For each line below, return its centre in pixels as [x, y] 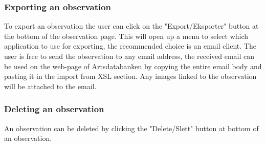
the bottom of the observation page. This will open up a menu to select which [126, 36]
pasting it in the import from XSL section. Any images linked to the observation [130, 76]
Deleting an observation [54, 109]
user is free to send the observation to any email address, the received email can [129, 56]
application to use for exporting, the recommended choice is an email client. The [130, 46]
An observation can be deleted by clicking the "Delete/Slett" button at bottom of [131, 128]
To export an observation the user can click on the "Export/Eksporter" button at [131, 26]
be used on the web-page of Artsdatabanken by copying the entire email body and [133, 66]
